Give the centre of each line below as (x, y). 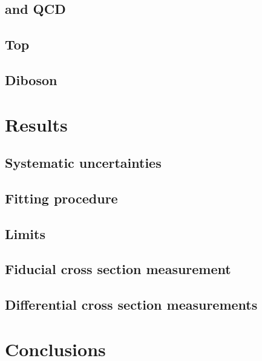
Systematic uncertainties (83, 163)
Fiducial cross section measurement (118, 269)
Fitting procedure (61, 198)
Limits (25, 233)
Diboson (31, 79)
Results (36, 124)
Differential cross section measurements (131, 305)
